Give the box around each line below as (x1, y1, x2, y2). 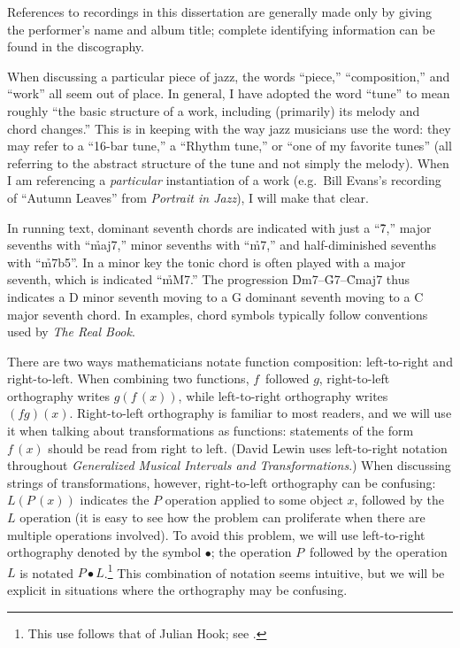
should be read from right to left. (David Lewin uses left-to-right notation (48, 438, 448, 457)
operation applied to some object (165, 490, 343, 509)
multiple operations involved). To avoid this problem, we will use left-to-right (7, 525, 425, 544)
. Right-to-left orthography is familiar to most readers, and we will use (69, 404, 452, 422)
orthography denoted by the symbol (7, 543, 202, 561)
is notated (19, 563, 73, 582)
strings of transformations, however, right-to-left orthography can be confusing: (7, 473, 436, 491)
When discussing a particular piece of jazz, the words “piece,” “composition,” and (7, 66, 450, 85)
